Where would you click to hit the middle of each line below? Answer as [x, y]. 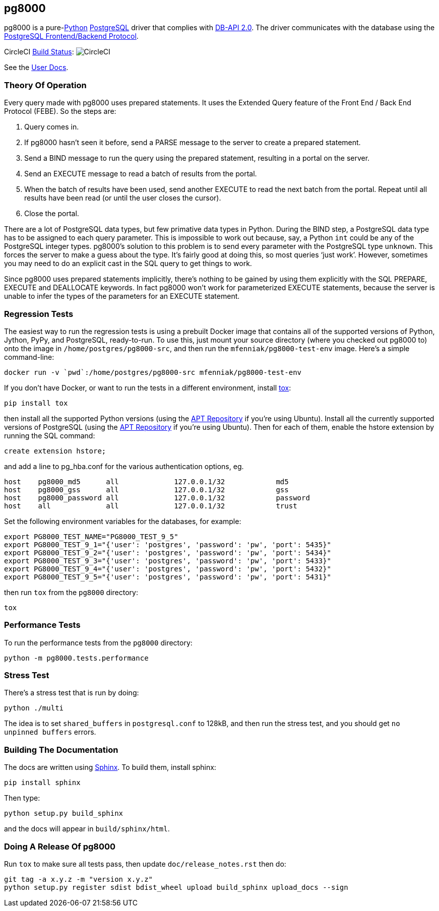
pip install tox [36, 403]
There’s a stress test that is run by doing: [72, 693]
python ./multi [34, 708]
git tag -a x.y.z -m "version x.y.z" [79, 879]
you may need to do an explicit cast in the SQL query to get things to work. [128, 264]
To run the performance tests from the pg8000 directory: [98, 642]
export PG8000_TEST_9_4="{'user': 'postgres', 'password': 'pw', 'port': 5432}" [168, 569]
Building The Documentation [61, 750]
